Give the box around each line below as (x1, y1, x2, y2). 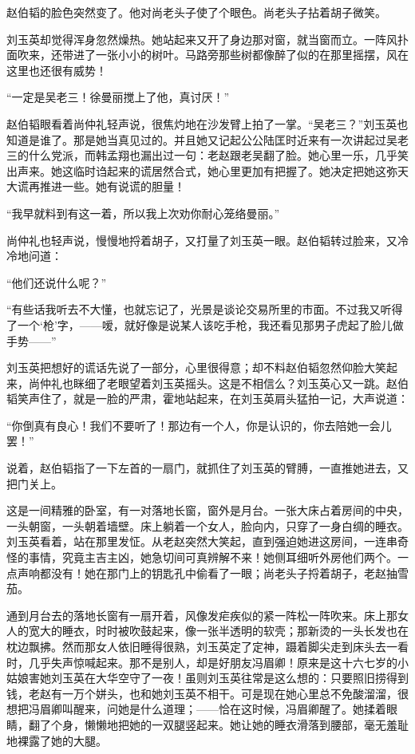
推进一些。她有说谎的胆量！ (39, 178, 185, 195)
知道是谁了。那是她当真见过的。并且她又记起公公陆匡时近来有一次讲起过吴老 (6, 131, 409, 148)
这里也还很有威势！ (6, 61, 107, 78)
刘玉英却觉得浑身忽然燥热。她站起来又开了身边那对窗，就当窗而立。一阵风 (6, 30, 397, 47)
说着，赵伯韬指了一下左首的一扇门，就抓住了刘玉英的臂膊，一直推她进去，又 (6, 460, 409, 476)
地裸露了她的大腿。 (6, 732, 107, 748)
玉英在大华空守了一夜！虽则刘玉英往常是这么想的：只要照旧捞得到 (61, 669, 409, 686)
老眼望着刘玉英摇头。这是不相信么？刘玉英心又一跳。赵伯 (106, 374, 409, 391)
